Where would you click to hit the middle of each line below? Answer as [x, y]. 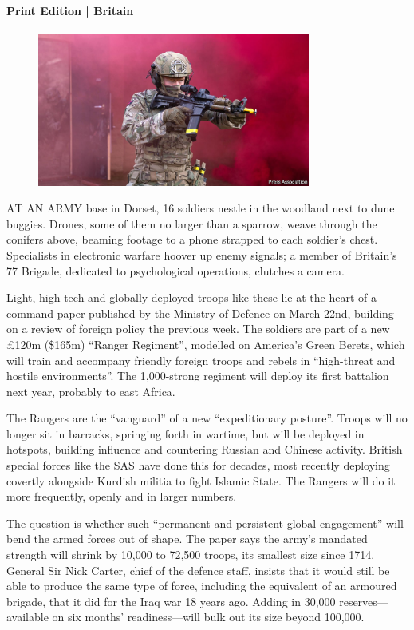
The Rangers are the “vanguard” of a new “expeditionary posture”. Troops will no [207, 418]
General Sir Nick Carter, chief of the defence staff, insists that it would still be [198, 570]
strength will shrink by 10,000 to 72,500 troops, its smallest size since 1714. [191, 555]
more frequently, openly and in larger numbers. [122, 496]
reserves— [364, 601]
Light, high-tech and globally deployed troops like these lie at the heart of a [191, 297]
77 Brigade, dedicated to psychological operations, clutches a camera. [176, 270]
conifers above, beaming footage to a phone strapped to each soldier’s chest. [192, 239]
